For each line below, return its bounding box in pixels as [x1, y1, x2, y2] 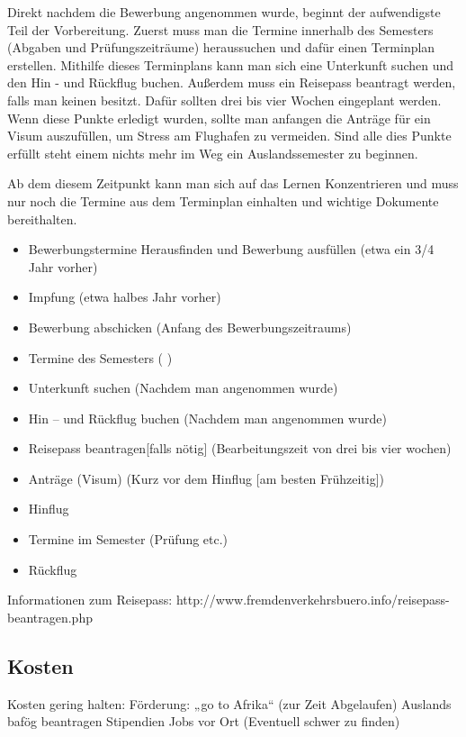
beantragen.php [7, 607, 93, 626]
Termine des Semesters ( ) [28, 348, 173, 367]
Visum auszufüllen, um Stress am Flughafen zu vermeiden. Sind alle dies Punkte [7, 126, 452, 145]
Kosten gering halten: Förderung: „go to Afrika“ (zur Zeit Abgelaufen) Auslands [7, 694, 452, 713]
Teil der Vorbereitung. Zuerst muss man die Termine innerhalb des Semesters [7, 20, 434, 39]
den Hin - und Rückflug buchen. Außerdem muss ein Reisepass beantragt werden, [7, 73, 456, 92]
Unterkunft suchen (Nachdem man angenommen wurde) [28, 378, 338, 397]
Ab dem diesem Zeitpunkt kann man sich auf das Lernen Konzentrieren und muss [7, 174, 459, 193]
